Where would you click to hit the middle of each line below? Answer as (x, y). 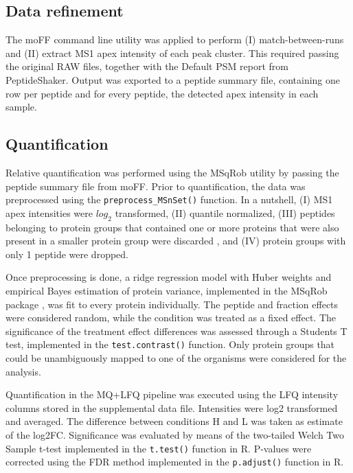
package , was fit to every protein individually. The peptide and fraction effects (172, 304)
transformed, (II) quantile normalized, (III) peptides (225, 212)
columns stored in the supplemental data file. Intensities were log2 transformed (172, 407)
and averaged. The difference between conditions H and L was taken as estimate (174, 421)
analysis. (23, 371)
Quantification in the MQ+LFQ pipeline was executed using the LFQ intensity (172, 394)
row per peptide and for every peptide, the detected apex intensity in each (162, 93)
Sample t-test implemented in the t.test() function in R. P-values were (159, 448)
